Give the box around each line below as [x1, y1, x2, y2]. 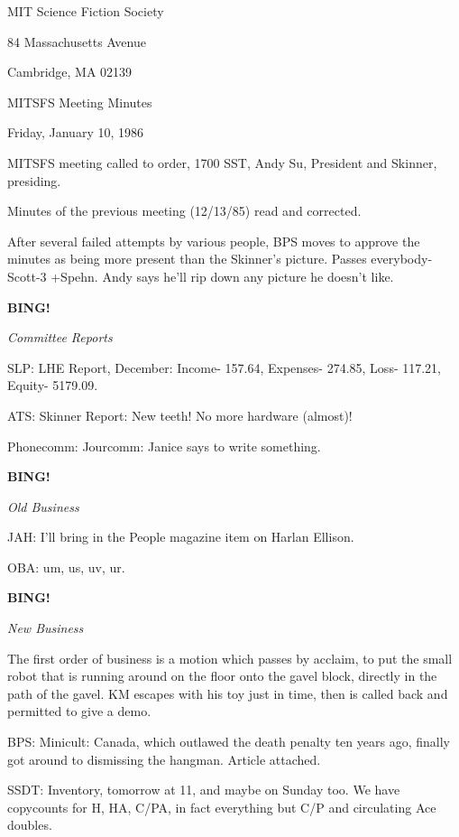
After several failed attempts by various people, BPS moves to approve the [7, 231, 420, 250]
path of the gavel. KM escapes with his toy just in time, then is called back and [7, 684, 448, 702]
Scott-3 [7, 266, 47, 285]
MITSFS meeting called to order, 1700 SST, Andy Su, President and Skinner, [7, 153, 437, 172]
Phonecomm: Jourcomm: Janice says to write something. [7, 436, 321, 455]
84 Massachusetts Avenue [7, 32, 146, 51]
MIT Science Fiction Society [7, 2, 164, 20]
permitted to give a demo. [7, 702, 151, 721]
